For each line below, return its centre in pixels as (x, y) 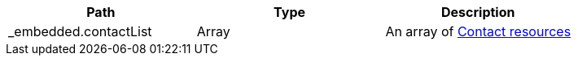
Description (478, 12)
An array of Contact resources (478, 31)
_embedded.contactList (80, 31)
